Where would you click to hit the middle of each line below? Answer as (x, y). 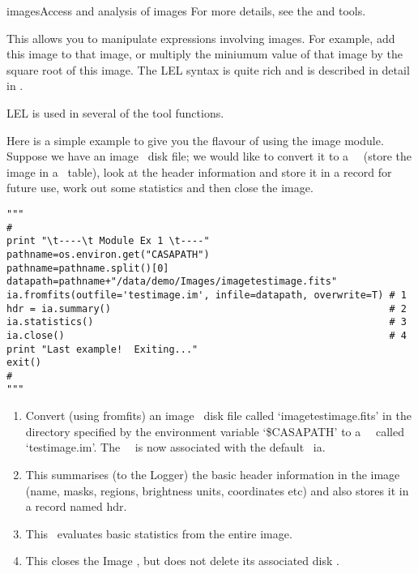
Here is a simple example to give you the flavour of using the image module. (195, 140)
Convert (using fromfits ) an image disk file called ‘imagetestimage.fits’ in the (218, 416)
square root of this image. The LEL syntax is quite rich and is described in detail (208, 69)
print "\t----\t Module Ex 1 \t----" (108, 241)
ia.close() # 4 (207, 335)
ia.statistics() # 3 (207, 322)
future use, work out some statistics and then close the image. (160, 188)
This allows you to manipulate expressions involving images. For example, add (201, 38)
